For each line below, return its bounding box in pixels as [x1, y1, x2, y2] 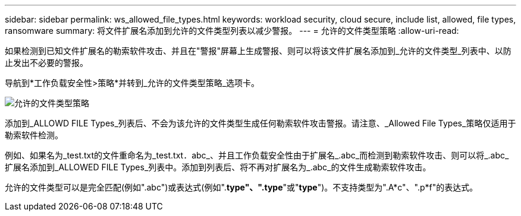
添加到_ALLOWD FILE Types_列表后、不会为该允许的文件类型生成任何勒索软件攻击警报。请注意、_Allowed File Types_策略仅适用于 [5, 118, 516, 128]
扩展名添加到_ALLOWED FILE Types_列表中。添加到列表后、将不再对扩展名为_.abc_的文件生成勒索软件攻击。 [5, 162, 431, 172]
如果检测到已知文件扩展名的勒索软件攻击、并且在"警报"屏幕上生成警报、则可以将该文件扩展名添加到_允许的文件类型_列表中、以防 [5, 46, 511, 56]
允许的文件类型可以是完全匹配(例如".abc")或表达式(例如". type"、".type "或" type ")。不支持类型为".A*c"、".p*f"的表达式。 [5, 182, 478, 192]
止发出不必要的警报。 [5, 58, 88, 68]
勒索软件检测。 [5, 130, 63, 140]
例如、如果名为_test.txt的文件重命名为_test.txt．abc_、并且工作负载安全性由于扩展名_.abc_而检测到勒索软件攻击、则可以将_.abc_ [5, 150, 509, 160]
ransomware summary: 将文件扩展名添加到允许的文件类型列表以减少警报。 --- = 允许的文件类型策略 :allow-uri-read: [5, 26, 459, 36]
